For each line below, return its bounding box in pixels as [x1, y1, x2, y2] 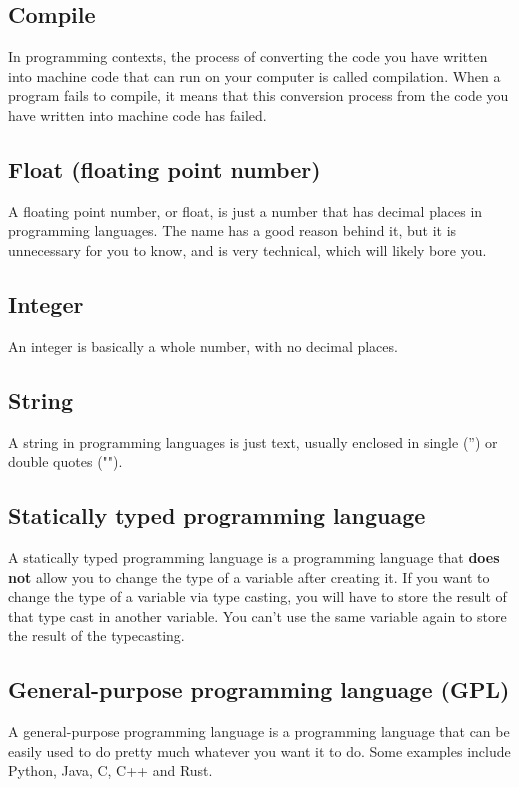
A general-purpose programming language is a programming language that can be [8, 721, 510, 742]
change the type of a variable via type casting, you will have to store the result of [8, 586, 507, 607]
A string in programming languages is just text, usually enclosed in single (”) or [8, 431, 498, 452]
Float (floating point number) [8, 153, 321, 184]
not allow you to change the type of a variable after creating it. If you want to [8, 566, 490, 587]
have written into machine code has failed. [8, 104, 267, 125]
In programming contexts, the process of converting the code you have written [8, 46, 488, 67]
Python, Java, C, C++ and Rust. [8, 760, 213, 781]
